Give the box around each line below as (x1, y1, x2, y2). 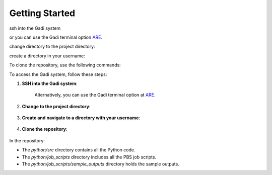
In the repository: (9, 137, 45, 143)
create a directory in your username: (9, 53, 85, 59)
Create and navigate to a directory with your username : (22, 115, 141, 121)
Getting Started (9, 8, 76, 19)
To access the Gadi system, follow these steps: (9, 71, 107, 77)
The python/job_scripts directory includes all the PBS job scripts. (22, 154, 156, 160)
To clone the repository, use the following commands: (9, 62, 121, 68)
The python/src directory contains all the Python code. (22, 147, 135, 153)
